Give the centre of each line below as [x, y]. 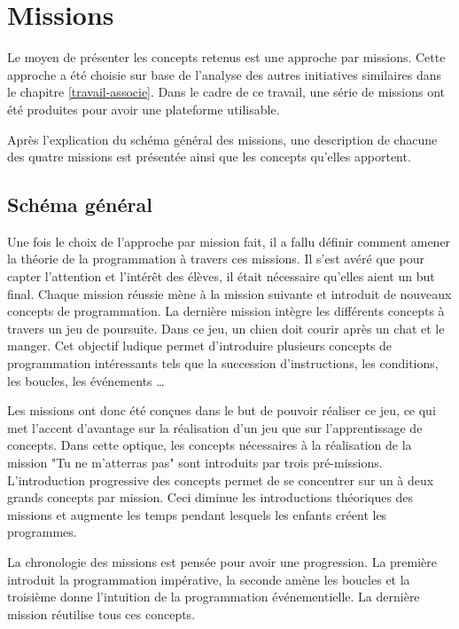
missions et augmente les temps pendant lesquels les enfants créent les [197, 514]
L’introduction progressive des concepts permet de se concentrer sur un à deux [221, 480]
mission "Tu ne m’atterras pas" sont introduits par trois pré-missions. [195, 463]
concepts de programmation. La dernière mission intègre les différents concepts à [226, 311]
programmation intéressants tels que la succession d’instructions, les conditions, [223, 363]
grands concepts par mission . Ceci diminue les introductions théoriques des [210, 497]
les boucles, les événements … [86, 380]
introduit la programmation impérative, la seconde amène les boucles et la [209, 579]
